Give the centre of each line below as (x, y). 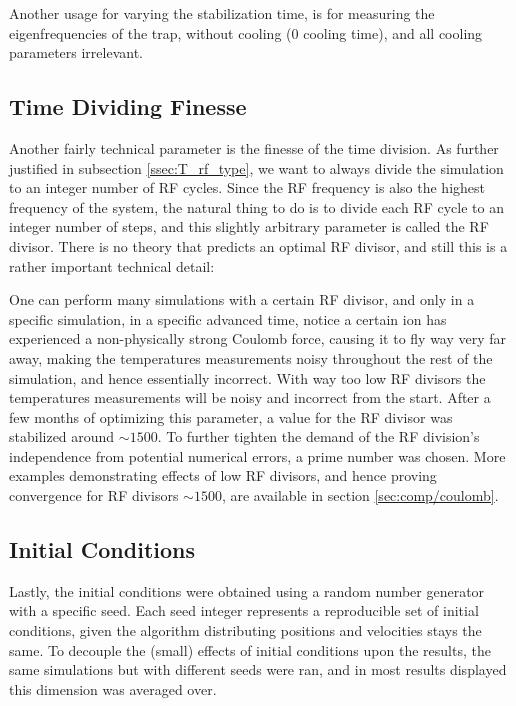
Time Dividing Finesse (128, 106)
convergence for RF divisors (94, 495)
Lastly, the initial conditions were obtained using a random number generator (247, 590)
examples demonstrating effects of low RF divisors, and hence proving (223, 475)
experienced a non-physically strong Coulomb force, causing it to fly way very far (258, 338)
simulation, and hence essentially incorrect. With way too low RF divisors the (247, 377)
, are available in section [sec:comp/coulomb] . (360, 495)
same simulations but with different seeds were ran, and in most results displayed (258, 669)
